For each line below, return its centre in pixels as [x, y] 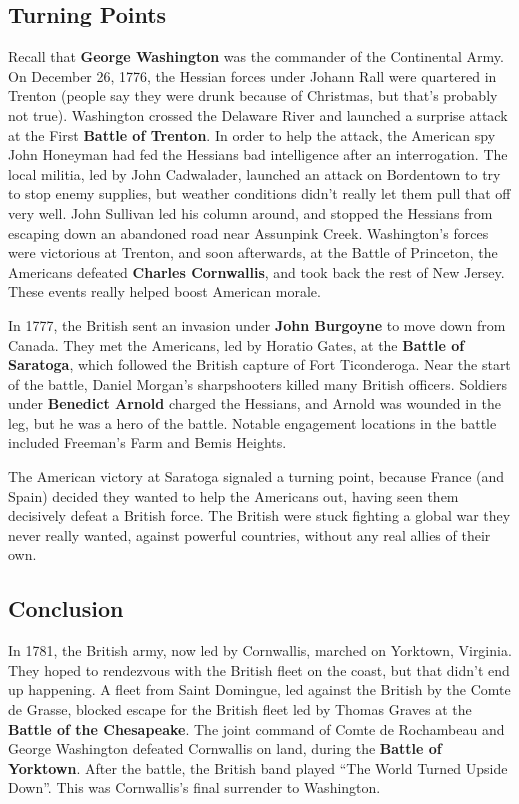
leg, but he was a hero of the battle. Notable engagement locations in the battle [252, 422]
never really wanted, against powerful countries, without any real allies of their [249, 534]
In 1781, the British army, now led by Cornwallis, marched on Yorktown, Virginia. [260, 650]
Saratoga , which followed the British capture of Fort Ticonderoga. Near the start [259, 364]
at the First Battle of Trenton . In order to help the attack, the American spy [252, 134]
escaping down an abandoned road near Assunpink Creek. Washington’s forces [248, 232]
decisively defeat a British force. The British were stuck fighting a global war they [259, 515]
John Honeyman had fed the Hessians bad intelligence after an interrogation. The [258, 154]
